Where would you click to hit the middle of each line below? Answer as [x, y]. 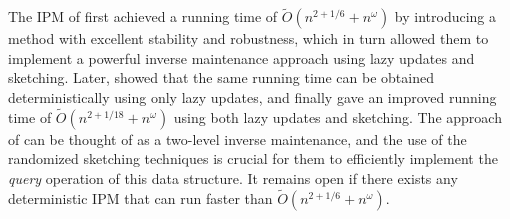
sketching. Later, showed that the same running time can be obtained [221, 77]
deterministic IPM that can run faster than [140, 197]
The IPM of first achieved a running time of [143, 16]
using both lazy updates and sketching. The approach [337, 116]
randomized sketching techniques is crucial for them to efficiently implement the [253, 158]
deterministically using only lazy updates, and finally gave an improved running [252, 97]
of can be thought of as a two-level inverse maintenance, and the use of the [237, 138]
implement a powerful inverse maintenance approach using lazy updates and [241, 57]
